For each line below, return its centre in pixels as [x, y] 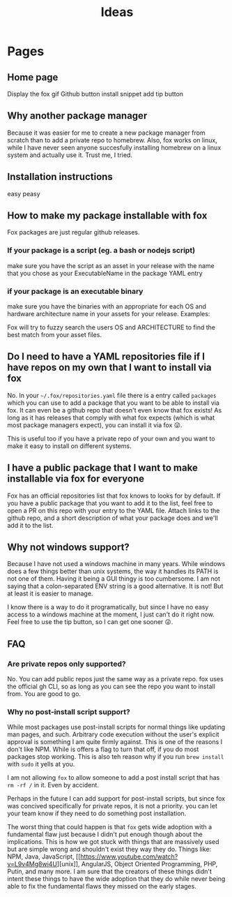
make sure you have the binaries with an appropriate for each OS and [107, 306]
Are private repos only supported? [67, 664]
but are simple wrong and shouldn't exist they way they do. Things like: [109, 850]
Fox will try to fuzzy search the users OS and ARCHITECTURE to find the [111, 327]
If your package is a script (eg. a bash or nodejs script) [101, 251]
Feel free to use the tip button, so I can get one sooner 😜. [90, 622]
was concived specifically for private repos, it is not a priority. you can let [112, 806]
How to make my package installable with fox [107, 216]
